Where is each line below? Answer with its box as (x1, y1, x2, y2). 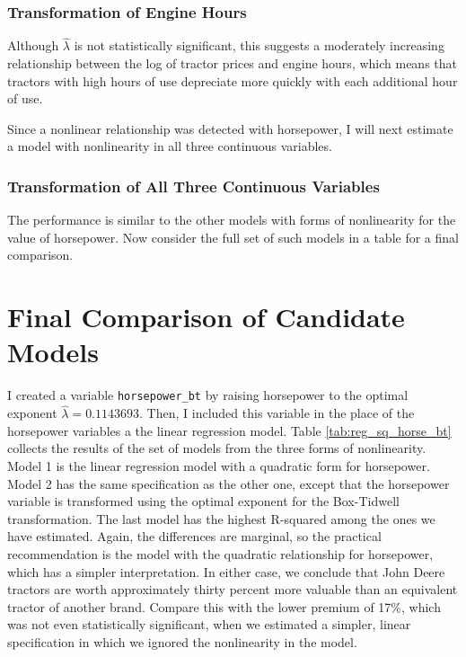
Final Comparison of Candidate (7, 298, 405, 335)
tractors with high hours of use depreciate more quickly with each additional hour (7, 71, 458, 90)
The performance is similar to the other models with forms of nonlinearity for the (7, 210, 456, 229)
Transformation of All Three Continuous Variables (7, 174, 380, 197)
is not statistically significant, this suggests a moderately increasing (74, 36, 444, 55)
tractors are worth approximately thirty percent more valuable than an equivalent (7, 580, 458, 599)
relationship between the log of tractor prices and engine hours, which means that (7, 54, 458, 73)
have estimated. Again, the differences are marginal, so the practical (7, 527, 382, 546)
